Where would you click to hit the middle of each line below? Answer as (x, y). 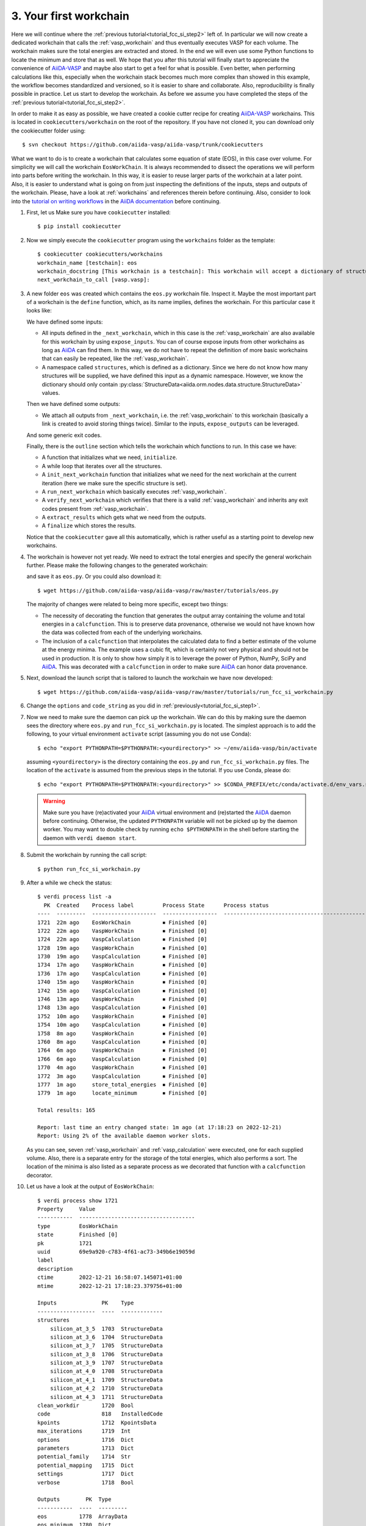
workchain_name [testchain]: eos (87, 263)
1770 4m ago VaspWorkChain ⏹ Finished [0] (122, 1068)
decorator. (40, 1175)
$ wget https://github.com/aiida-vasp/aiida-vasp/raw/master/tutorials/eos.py (158, 590)
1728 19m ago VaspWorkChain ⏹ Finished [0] (122, 948)
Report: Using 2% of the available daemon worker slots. (124, 1136)
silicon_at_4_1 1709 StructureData (106, 1380)
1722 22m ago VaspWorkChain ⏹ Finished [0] (122, 931)
